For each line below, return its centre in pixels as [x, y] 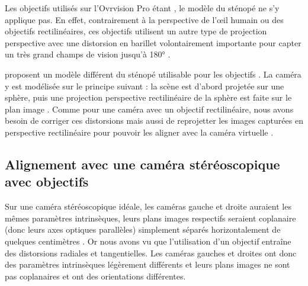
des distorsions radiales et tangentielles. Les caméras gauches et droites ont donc [151, 253]
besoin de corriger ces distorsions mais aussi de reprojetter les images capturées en [154, 120]
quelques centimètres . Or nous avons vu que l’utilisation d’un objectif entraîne [148, 241]
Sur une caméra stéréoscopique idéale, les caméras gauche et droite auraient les [148, 206]
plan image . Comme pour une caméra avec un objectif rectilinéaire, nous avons [149, 109]
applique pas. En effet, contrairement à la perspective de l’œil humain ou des [144, 19]
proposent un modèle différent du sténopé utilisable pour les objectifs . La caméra [153, 74]
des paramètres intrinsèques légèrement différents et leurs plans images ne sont [147, 264]
